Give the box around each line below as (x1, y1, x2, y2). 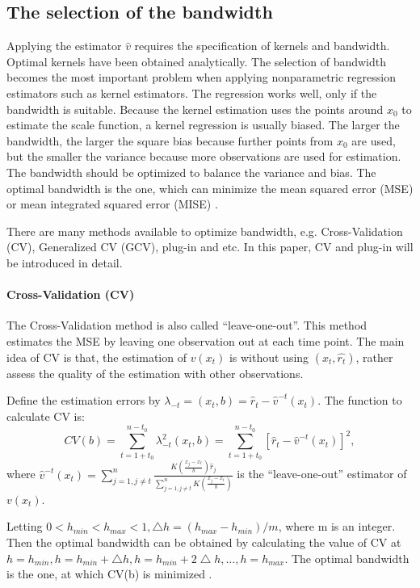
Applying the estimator (6, 37, 122, 54)
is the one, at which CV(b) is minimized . (6, 565, 212, 582)
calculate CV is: (6, 407, 85, 424)
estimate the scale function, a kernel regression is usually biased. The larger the (6, 116, 400, 133)
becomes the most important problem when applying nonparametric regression (6, 69, 396, 86)
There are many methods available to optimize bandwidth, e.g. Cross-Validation (6, 222, 403, 239)
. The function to (317, 392, 402, 409)
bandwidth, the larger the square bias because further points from (6, 132, 334, 149)
